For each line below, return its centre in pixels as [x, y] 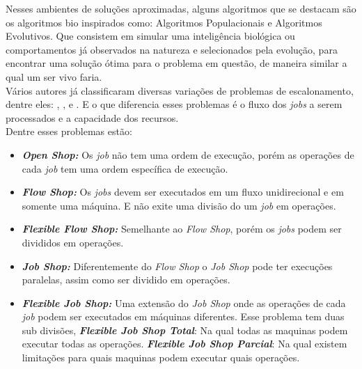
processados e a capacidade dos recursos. [92, 117]
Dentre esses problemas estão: [69, 131]
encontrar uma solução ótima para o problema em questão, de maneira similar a [176, 63]
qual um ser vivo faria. [54, 76]
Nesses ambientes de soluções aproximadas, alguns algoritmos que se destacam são [181, 8]
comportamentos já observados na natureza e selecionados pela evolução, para [172, 49]
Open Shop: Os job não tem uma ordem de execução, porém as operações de [188, 154]
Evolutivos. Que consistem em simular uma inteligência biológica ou [150, 36]
